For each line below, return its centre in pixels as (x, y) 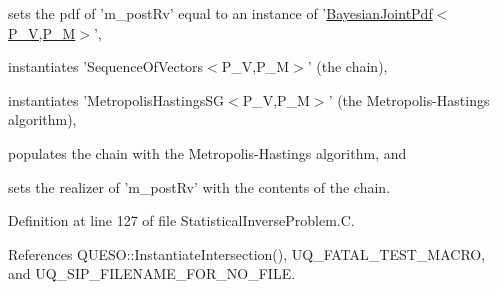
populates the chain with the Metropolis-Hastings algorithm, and (207, 152)
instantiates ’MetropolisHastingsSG (116, 99)
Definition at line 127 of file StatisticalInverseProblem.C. (181, 220)
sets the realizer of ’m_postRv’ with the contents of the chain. (199, 186)
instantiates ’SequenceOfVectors (106, 66)
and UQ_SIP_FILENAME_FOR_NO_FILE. (152, 273)
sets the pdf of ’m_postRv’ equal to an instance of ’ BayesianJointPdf (220, 13)
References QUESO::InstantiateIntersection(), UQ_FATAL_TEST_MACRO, (247, 253)
